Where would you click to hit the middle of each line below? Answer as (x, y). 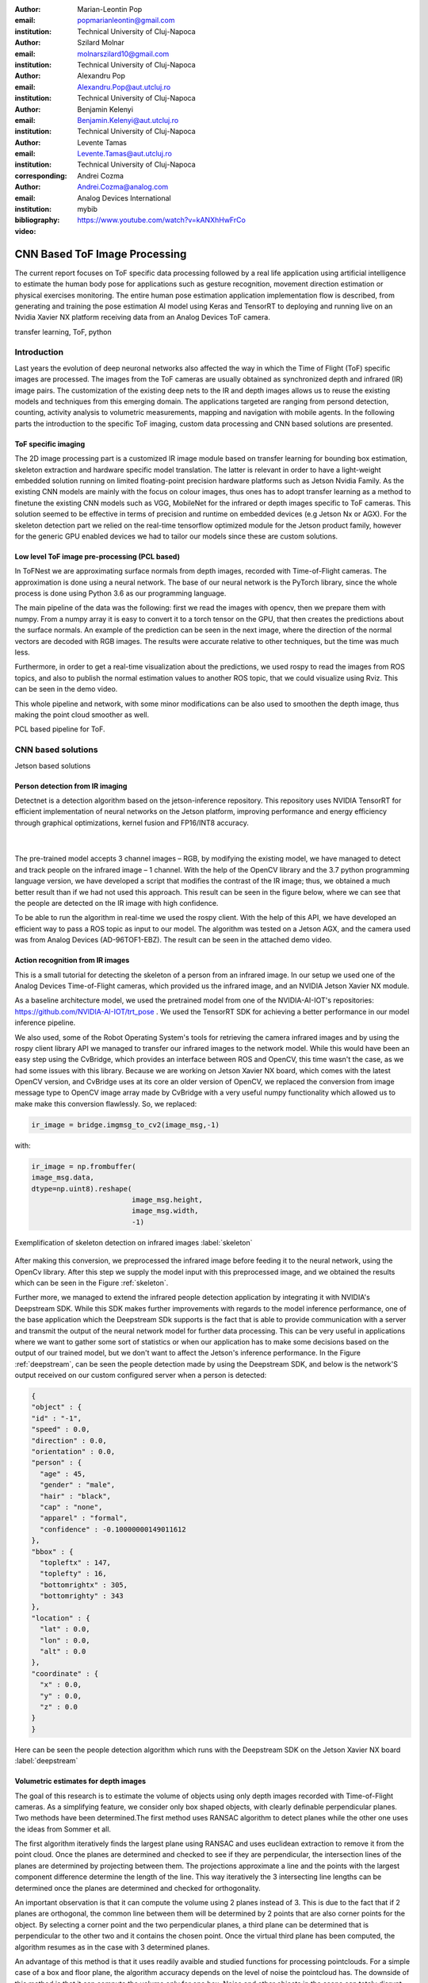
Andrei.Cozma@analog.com (123, 187)
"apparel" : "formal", (84, 1518)
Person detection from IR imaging (71, 786)
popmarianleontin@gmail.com (126, 21)
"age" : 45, (63, 1474)
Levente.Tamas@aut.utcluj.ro (124, 154)
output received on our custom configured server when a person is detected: (141, 1375)
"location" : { (61, 1618)
